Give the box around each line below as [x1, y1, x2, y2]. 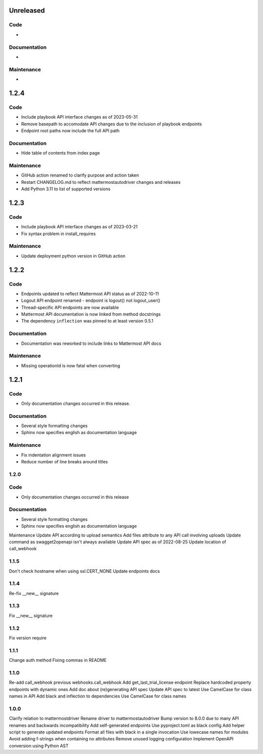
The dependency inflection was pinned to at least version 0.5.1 [21, 318, 153, 324]
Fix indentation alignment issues [21, 452, 86, 458]
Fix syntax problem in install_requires [21, 231, 96, 237]
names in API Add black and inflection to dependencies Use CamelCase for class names [9, 693, 187, 699]
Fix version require [9, 635, 47, 641]
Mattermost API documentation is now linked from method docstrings [21, 311, 161, 317]
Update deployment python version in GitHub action [21, 253, 126, 258]
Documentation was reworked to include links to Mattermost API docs [21, 340, 162, 346]
